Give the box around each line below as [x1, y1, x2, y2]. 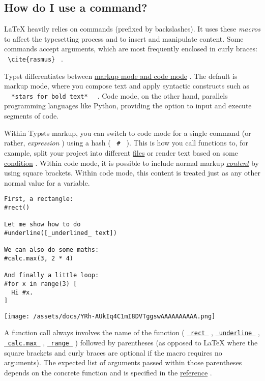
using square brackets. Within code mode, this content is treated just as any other [4, 167, 260, 178]
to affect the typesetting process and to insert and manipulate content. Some [4, 33, 244, 44]
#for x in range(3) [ [4, 280, 77, 287]
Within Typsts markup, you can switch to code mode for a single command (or [4, 127, 251, 138]
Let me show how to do [4, 221, 81, 228]
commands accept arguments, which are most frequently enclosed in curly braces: [4, 43, 257, 54]
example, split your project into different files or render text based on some [4, 147, 238, 158]
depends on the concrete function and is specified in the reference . [4, 367, 212, 377]
